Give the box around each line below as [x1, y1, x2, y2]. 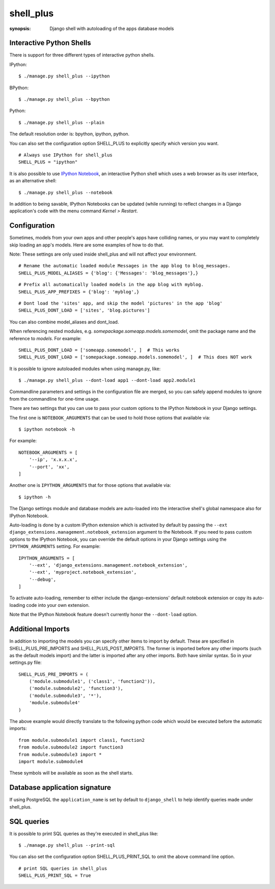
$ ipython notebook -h [18, 427, 75, 432]
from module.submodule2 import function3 [18, 744, 123, 751]
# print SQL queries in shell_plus [18, 866, 107, 871]
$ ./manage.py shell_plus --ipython [18, 73, 110, 79]
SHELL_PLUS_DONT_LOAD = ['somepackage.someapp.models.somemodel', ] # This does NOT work [18, 354, 252, 360]
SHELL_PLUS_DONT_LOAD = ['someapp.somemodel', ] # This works [18, 347, 180, 353]
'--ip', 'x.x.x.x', [29, 457, 78, 463]
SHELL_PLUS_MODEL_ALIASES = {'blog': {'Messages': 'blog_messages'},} [18, 270, 199, 276]
